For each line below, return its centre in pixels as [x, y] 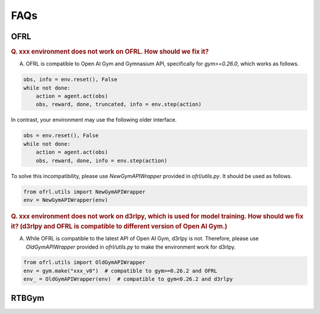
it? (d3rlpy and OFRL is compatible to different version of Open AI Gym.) [119, 226]
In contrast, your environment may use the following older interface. [94, 120]
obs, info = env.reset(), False [71, 80]
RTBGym [28, 298]
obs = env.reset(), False [61, 136]
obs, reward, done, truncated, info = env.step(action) [119, 104]
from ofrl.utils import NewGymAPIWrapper [84, 192]
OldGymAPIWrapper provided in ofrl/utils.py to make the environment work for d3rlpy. [131, 247]
